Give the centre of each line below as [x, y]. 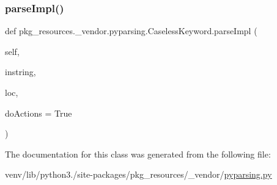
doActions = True [39, 113]
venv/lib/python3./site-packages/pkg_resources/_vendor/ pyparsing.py [138, 174]
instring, [20, 72]
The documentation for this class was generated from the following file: [138, 154]
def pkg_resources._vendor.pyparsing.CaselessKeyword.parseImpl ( [131, 31]
